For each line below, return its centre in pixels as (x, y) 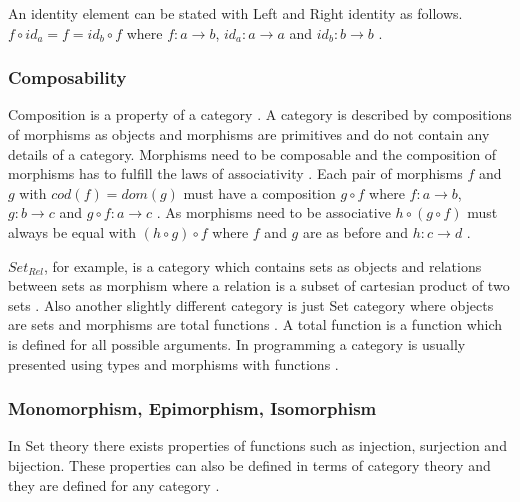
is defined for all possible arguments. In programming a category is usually (237, 343)
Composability (67, 77)
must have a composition (259, 192)
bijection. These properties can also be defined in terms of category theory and (249, 464)
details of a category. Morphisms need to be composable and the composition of (252, 153)
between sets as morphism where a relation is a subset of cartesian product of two (259, 285)
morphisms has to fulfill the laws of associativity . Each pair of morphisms (235, 173)
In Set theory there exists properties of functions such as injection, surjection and (257, 445)
